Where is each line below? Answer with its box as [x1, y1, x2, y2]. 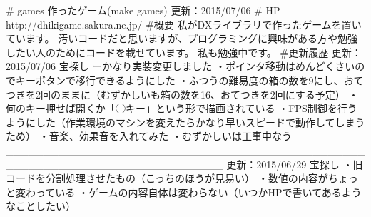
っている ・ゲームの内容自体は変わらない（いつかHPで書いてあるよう [35, 184, 362, 199]
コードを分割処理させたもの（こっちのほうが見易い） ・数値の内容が [6, 171, 328, 186]
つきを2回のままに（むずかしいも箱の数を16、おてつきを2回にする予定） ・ [6, 86, 359, 101]
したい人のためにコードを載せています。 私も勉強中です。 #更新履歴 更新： [6, 44, 362, 59]
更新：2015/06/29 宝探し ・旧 [226, 156, 363, 171]
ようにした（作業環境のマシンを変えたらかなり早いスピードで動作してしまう [6, 114, 365, 129]
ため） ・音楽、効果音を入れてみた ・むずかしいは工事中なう [6, 128, 292, 143]
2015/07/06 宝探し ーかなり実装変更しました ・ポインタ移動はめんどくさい [6, 59, 355, 74]
